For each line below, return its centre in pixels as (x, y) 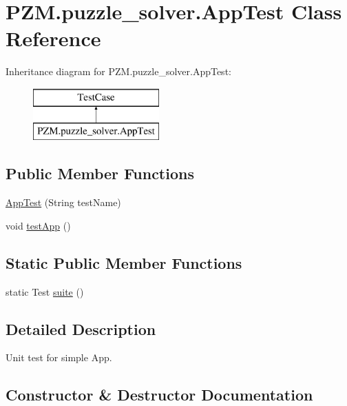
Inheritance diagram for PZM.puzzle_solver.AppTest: (118, 71)
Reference (53, 38)
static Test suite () (45, 291)
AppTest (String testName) (63, 202)
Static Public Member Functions (124, 262)
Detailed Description (81, 328)
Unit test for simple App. (59, 357)
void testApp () (38, 225)
